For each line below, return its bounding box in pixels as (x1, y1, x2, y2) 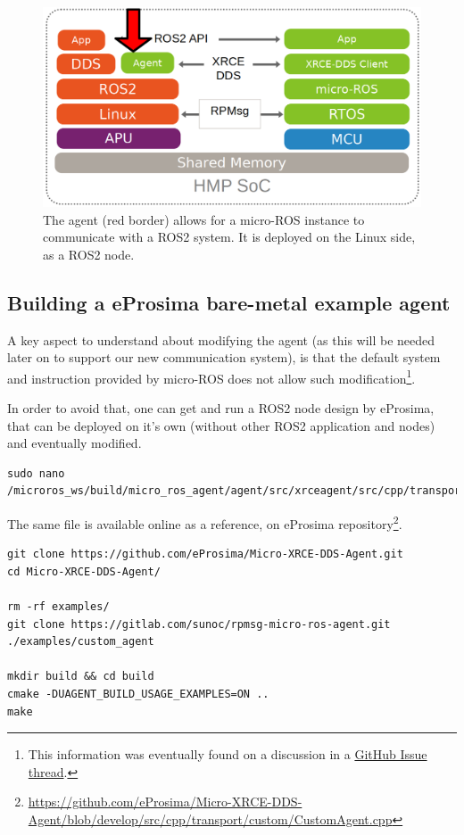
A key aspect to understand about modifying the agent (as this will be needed (7, 330, 435, 349)
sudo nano (7, 467, 65, 480)
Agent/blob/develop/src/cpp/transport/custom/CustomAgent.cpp (28, 809, 393, 828)
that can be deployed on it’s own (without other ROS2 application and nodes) (7, 416, 435, 434)
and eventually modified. (7, 434, 142, 452)
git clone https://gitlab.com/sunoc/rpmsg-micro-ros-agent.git (7, 617, 391, 631)
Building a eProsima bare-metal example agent (7, 288, 451, 316)
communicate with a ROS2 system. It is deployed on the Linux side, (43, 227, 416, 246)
